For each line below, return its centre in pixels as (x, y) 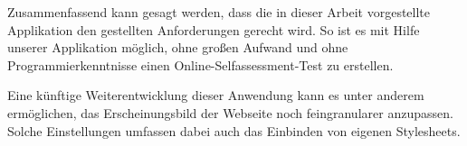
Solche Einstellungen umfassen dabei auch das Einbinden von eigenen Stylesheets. (234, 130)
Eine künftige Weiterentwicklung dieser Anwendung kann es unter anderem (216, 95)
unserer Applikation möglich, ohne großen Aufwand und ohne (178, 47)
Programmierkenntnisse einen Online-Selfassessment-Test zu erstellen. (200, 64)
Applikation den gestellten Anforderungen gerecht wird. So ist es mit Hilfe (214, 29)
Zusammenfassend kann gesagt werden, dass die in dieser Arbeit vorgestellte (219, 12)
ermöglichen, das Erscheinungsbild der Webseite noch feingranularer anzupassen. (230, 112)
